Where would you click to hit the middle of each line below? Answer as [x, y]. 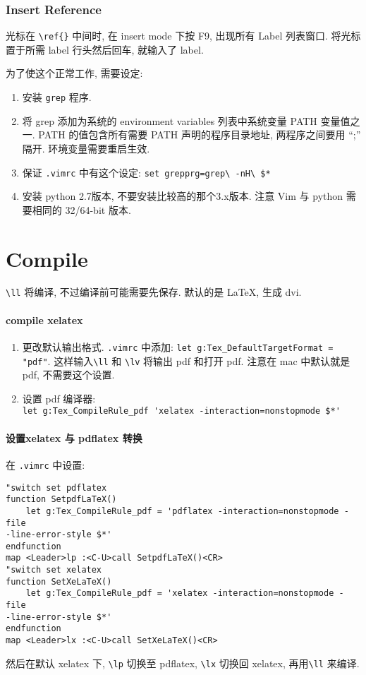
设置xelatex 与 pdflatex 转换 [74, 437]
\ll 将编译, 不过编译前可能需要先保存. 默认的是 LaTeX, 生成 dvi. [154, 292]
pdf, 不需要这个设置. [68, 375]
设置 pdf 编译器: [59, 398]
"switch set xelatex [54, 570]
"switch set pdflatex [56, 488]
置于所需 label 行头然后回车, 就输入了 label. [105, 49]
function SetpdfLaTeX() [61, 500]
